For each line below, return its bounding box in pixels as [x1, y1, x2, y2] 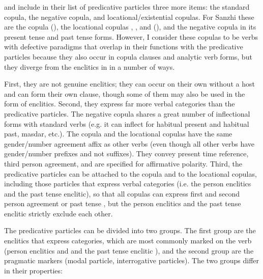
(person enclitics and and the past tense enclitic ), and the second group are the [4, 245, 254, 256]
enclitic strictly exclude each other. [4, 208, 113, 218]
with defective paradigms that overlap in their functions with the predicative [4, 41, 243, 52]
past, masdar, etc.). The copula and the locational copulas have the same [4, 128, 232, 139]
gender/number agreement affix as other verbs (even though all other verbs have [4, 138, 255, 149]
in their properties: [4, 265, 63, 275]
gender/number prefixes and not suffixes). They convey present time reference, [4, 148, 249, 159]
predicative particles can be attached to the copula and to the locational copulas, [4, 168, 257, 179]
